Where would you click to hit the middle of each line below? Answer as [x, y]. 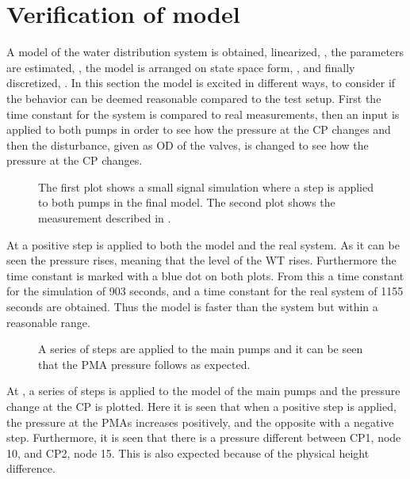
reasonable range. [48, 322]
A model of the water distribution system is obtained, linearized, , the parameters [205, 52]
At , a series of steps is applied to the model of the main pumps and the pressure [203, 391]
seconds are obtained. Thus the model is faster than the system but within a [192, 307]
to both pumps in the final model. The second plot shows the [187, 202]
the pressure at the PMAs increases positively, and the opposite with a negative [200, 422]
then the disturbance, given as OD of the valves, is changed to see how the [188, 144]
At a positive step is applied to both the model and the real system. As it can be [203, 244]
